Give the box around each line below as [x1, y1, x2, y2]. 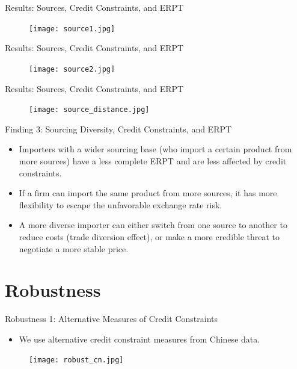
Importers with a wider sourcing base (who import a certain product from [19, 143, 292, 155]
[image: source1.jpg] [29, 24, 115, 33]
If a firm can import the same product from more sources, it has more [19, 187, 277, 199]
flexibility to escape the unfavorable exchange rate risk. [19, 198, 222, 211]
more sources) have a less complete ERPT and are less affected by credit [19, 154, 287, 167]
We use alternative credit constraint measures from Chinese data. [19, 332, 260, 345]
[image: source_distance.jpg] [29, 105, 150, 114]
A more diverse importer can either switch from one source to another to [19, 219, 287, 231]
